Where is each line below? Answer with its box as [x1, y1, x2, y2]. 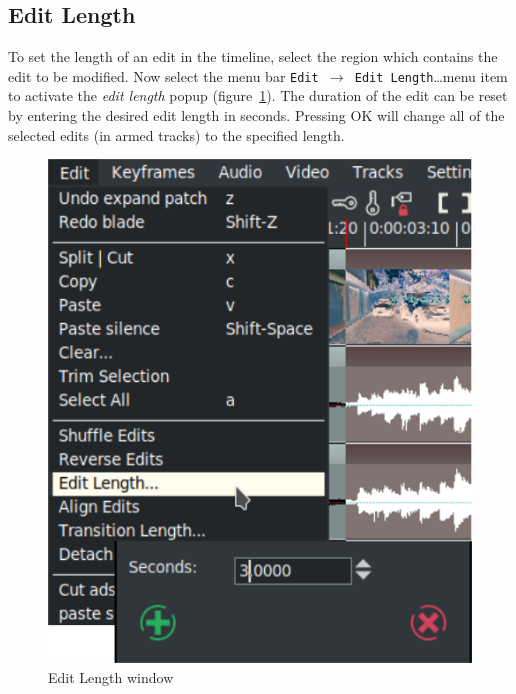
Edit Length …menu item [354, 65, 508, 86]
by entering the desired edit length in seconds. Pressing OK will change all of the [8, 105, 505, 126]
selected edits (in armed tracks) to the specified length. [8, 124, 345, 145]
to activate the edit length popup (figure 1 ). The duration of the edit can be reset [8, 85, 508, 106]
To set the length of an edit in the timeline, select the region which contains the [8, 46, 498, 67]
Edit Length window [48, 667, 174, 688]
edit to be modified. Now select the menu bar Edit [8, 65, 319, 86]
